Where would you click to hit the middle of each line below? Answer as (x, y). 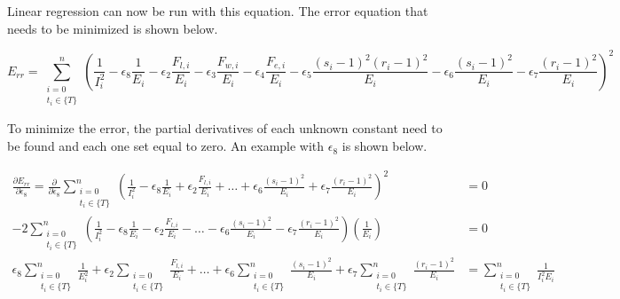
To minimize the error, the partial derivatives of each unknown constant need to (225, 128)
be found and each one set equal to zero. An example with (166, 146)
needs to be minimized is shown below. (113, 28)
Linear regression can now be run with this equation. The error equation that (218, 11)
